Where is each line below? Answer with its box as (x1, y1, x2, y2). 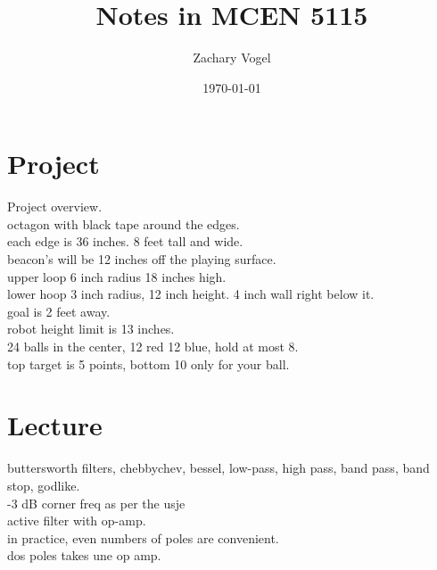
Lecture (7, 407, 103, 443)
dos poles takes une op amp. (7, 546, 161, 565)
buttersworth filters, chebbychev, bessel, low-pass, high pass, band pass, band (7, 458, 430, 477)
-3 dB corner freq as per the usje (7, 493, 186, 512)
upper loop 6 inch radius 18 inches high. (7, 267, 227, 285)
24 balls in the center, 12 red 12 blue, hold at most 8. (7, 337, 299, 355)
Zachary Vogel (193, 48, 271, 67)
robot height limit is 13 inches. (7, 319, 175, 338)
